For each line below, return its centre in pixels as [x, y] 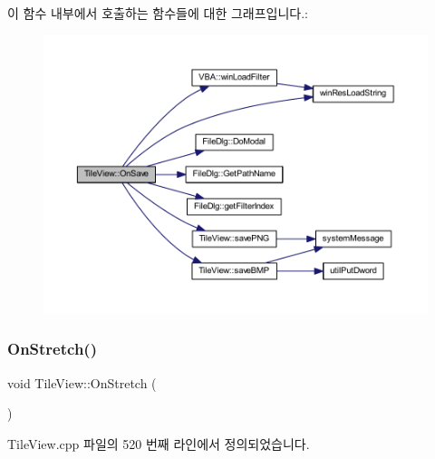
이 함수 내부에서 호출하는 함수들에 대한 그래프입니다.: [158, 13]
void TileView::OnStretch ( [82, 382]
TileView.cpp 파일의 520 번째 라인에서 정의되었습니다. [159, 443]
